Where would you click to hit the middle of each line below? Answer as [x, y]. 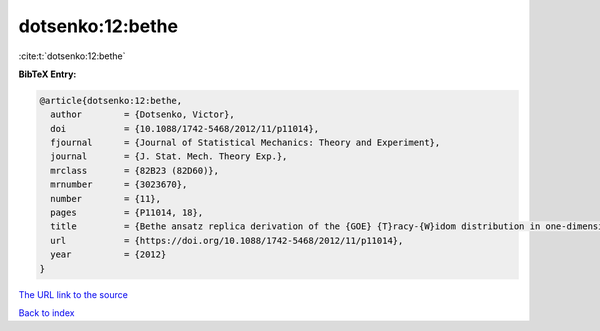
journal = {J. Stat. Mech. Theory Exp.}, [169, 156]
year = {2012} [108, 254]
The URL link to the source [73, 294]
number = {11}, [106, 198]
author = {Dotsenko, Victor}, [142, 114]
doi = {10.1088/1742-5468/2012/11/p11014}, [185, 128]
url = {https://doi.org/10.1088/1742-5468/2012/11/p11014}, [227, 240]
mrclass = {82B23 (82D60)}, [135, 170]
